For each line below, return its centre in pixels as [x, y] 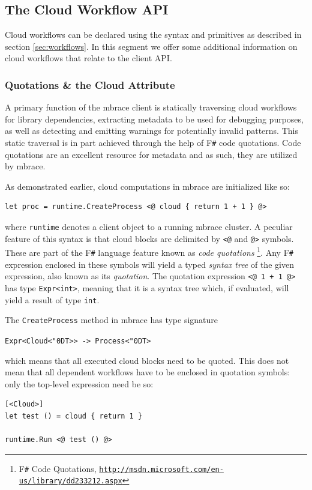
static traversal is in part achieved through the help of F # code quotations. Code [153, 142]
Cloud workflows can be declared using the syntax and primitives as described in [153, 35]
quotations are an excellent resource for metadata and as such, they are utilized [151, 154]
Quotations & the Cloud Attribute [90, 84]
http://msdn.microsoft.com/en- [161, 469]
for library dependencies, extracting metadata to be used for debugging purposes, [154, 119]
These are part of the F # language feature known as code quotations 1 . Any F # [149, 251]
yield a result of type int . [52, 299]
